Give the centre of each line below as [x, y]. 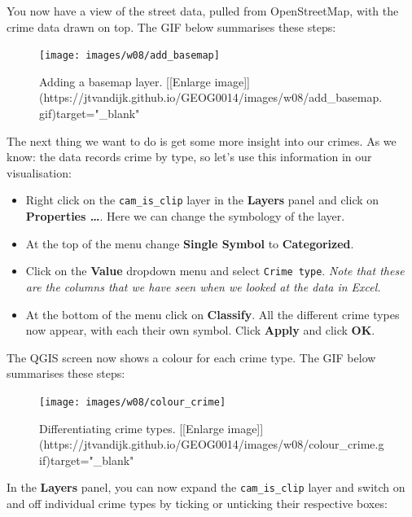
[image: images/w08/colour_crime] [133, 402]
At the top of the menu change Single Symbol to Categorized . [190, 243]
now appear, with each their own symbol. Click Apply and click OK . [200, 330]
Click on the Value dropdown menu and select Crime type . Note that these [215, 271]
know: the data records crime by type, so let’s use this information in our [189, 157]
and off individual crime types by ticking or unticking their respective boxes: [197, 503]
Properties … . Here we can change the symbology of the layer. [185, 216]
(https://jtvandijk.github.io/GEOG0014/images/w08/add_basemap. [211, 97]
